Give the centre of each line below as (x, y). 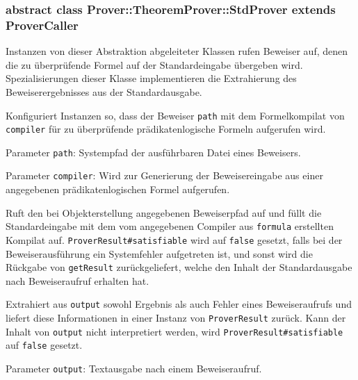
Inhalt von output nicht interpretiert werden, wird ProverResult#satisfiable (174, 331)
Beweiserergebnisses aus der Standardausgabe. (104, 91)
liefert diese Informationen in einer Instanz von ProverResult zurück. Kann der (176, 318)
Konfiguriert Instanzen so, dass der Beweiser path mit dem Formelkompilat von (175, 115)
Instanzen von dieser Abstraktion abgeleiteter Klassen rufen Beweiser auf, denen (177, 51)
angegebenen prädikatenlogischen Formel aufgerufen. (118, 189)
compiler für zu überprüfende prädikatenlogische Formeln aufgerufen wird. (166, 129)
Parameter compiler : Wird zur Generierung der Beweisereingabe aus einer (164, 175)
